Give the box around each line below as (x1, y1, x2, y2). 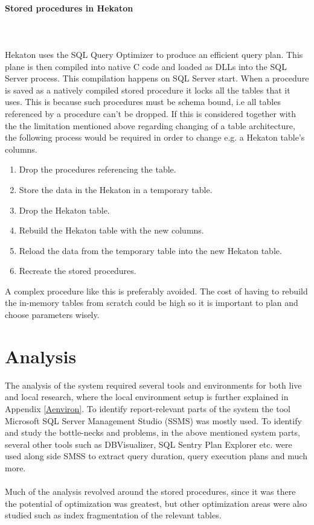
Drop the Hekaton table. (19, 203, 110, 216)
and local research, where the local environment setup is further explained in (5, 390, 289, 403)
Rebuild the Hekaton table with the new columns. (19, 224, 204, 237)
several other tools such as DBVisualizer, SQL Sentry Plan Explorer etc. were (5, 437, 292, 450)
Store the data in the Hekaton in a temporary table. (19, 183, 213, 196)
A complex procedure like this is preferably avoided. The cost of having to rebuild (5, 284, 308, 297)
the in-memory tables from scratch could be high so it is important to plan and (5, 296, 298, 309)
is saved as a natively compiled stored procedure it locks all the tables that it (5, 83, 290, 96)
